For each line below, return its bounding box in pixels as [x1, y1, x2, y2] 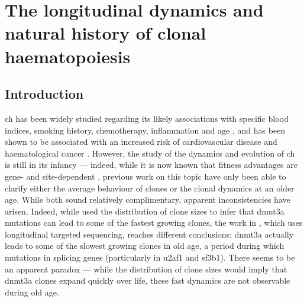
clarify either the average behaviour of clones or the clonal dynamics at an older [5, 181, 295, 194]
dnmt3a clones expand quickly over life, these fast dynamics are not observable [5, 274, 290, 287]
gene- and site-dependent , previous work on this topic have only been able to [5, 170, 286, 182]
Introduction [5, 85, 84, 103]
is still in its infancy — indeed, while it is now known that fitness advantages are [5, 158, 298, 171]
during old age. [5, 285, 59, 298]
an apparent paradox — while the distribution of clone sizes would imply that [5, 262, 287, 275]
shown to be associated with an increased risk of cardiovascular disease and [5, 135, 277, 148]
